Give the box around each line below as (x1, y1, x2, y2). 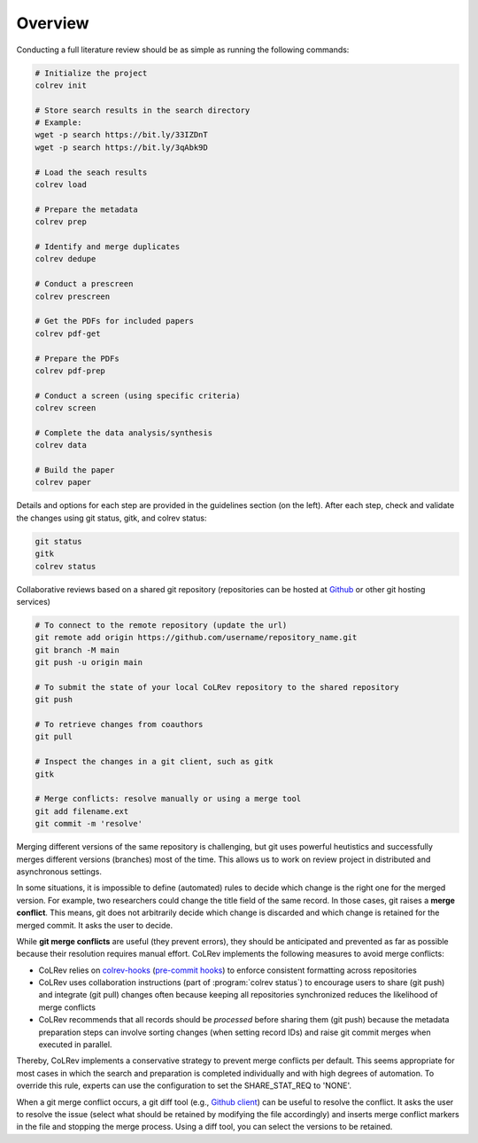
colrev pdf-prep (35, 365, 106, 376)
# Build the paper (35, 466, 115, 475)
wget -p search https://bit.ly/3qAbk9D (35, 142, 208, 153)
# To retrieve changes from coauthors (35, 719, 204, 730)
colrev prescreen (35, 291, 111, 301)
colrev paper (35, 477, 92, 488)
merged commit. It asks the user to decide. (16, 920, 173, 930)
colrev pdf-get (35, 328, 101, 339)
